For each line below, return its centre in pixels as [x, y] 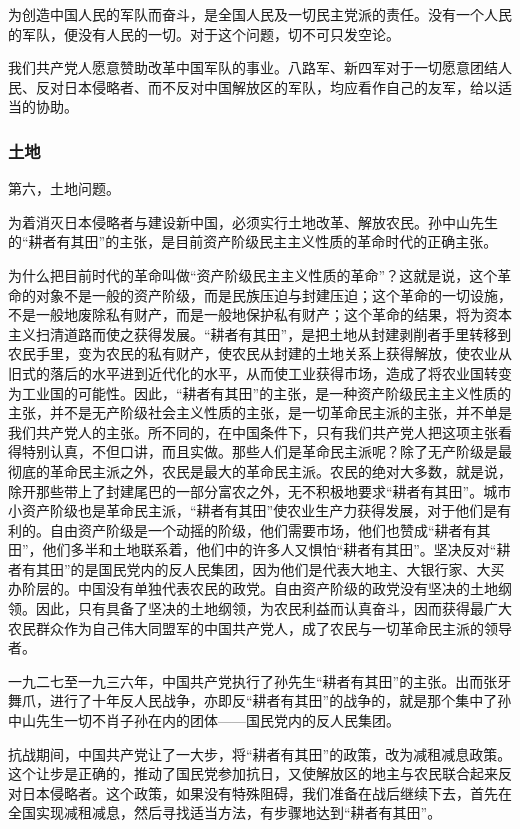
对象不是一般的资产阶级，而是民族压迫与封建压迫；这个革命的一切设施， [273, 294]
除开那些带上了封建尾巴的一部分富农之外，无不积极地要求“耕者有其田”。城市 [260, 490]
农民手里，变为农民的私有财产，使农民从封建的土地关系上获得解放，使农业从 [260, 353]
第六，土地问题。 [64, 188]
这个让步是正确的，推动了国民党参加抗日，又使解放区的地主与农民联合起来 [253, 773]
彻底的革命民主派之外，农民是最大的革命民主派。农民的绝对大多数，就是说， [260, 470]
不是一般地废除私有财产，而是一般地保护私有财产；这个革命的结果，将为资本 [260, 314]
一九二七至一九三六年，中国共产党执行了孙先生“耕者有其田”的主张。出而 [246, 680]
